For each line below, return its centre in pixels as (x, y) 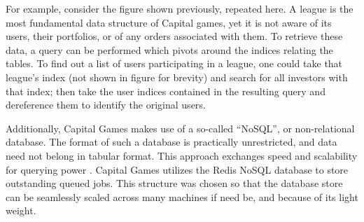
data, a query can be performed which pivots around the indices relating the (169, 49)
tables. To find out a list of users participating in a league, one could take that (174, 63)
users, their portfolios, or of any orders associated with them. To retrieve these (174, 36)
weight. (21, 210)
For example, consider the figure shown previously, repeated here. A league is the (180, 8)
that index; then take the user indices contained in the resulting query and (166, 91)
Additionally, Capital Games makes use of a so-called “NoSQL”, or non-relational (180, 128)
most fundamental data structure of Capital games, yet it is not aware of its (169, 22)
